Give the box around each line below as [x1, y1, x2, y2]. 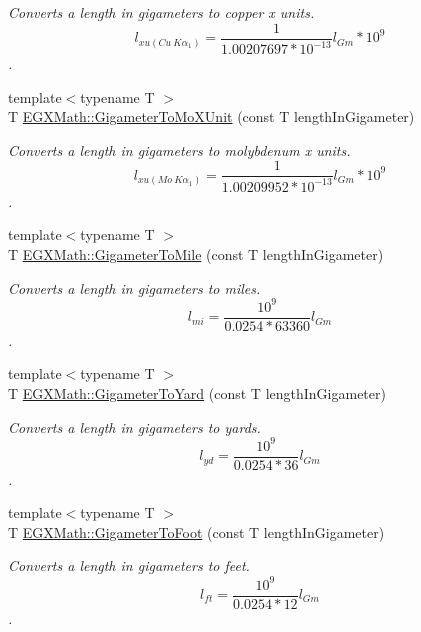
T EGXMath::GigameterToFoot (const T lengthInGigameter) [8, 521, 385, 542]
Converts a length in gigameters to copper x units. [8, 2, 315, 22]
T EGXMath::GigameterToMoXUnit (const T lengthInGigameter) [8, 106, 415, 127]
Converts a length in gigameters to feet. [8, 555, 250, 576]
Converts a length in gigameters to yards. [8, 416, 261, 437]
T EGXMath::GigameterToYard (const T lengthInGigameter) [8, 382, 386, 403]
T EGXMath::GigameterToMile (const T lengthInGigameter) [8, 243, 384, 264]
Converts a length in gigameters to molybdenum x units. [8, 139, 351, 160]
